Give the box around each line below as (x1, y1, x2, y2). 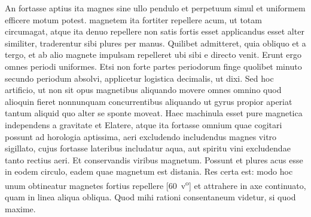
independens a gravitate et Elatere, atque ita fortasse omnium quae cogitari (5, 118, 282, 131)
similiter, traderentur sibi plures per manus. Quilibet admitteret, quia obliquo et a (5, 36, 306, 49)
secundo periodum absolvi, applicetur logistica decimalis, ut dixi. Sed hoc (5, 72, 274, 84)
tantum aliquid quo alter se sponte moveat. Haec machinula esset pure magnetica (5, 107, 303, 119)
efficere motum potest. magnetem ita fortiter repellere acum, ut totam (5, 13, 262, 26)
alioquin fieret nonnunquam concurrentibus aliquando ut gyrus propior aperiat (5, 95, 292, 107)
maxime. (5, 202, 36, 215)
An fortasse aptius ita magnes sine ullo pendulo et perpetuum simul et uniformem (5, 2, 306, 14)
